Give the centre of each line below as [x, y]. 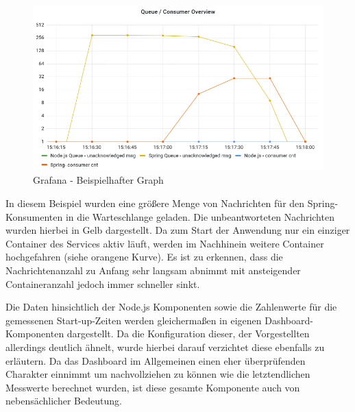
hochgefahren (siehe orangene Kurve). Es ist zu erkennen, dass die [144, 257]
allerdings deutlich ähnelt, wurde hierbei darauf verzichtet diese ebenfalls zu [165, 347]
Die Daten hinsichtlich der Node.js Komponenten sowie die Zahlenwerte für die [171, 307]
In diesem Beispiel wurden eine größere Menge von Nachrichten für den [155, 203]
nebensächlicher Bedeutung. [64, 401]
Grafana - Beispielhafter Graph [98, 180]
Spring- [323, 203]
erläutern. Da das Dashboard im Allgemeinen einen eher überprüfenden [156, 360]
